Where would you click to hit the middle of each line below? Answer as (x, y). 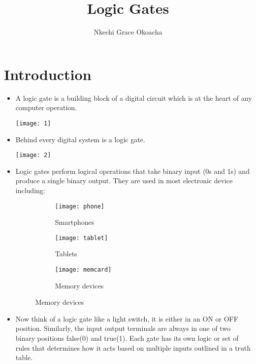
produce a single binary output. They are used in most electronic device (124, 181)
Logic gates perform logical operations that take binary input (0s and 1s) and (132, 171)
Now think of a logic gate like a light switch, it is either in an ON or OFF (127, 318)
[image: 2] (33, 155)
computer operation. (46, 107)
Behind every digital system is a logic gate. (80, 139)
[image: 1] (33, 123)
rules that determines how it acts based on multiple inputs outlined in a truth (133, 347)
